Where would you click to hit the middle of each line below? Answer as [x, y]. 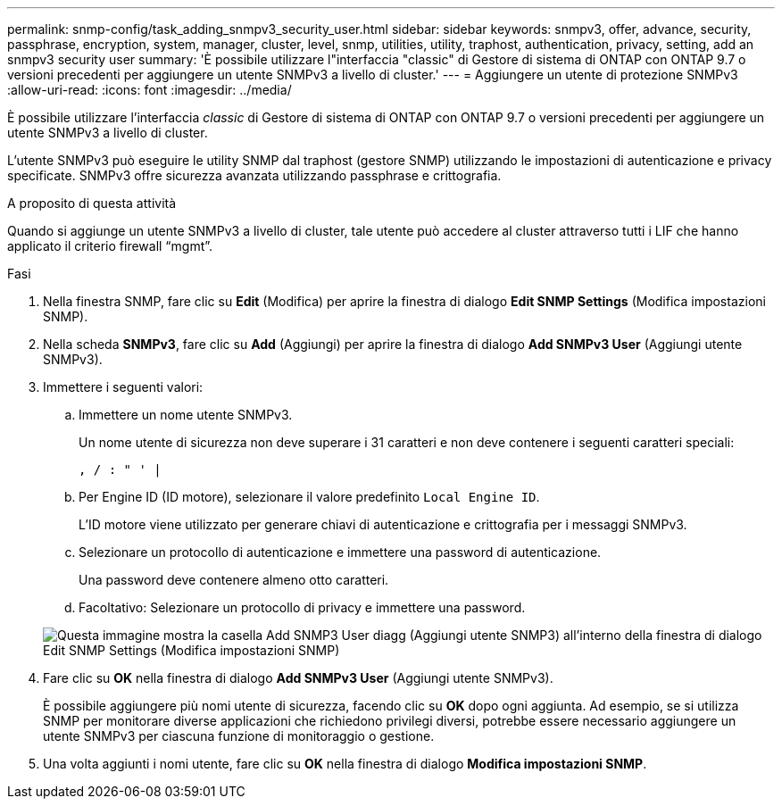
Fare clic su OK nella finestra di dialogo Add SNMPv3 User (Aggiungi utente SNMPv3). [298, 678]
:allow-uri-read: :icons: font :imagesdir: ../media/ [150, 90]
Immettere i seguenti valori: [123, 387]
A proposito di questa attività [92, 203]
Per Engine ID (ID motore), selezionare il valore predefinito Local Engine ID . [309, 497]
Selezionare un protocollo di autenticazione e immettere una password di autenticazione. [340, 552]
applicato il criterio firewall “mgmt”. [110, 246]
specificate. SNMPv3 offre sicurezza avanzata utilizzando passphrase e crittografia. [254, 175]
